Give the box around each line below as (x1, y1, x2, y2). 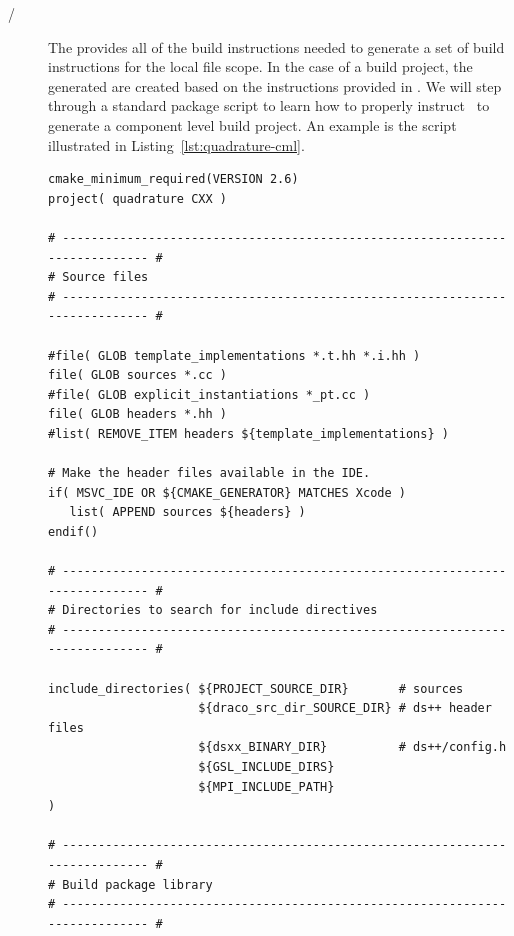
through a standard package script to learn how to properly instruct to (48, 95, 490, 116)
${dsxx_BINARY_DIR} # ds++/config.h (198, 740, 507, 755)
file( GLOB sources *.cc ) (48, 368, 227, 383)
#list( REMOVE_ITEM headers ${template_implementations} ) (48, 426, 449, 441)
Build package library (62, 877, 213, 892)
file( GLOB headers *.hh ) (48, 407, 227, 422)
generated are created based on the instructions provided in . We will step (48, 75, 502, 96)
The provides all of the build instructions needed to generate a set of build (48, 36, 505, 57)
